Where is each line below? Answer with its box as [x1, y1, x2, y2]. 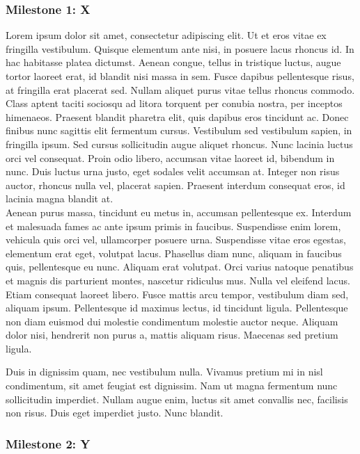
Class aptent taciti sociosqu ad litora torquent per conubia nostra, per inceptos [6, 96, 343, 111]
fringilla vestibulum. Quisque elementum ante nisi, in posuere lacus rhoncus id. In [6, 41, 354, 56]
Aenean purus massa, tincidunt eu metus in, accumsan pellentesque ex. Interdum [6, 204, 352, 219]
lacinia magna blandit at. [6, 191, 114, 206]
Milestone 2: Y [6, 435, 91, 452]
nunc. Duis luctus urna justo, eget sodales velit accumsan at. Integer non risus [6, 164, 340, 179]
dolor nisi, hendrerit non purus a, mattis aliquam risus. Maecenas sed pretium [6, 327, 338, 342]
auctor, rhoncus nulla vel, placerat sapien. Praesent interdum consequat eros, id [6, 177, 345, 192]
